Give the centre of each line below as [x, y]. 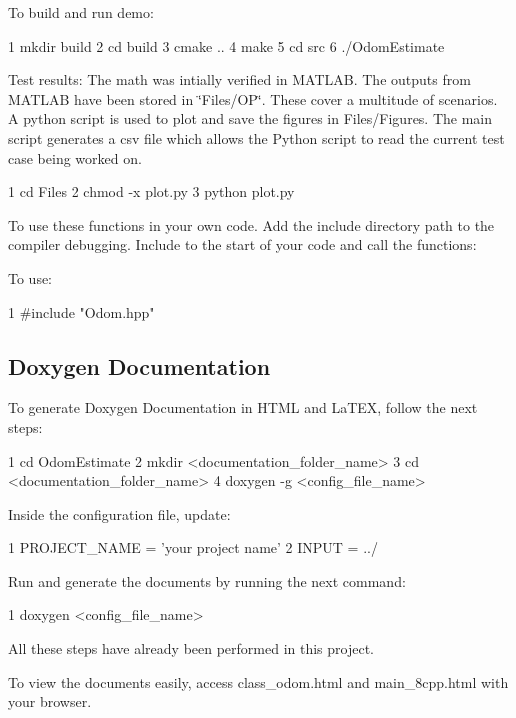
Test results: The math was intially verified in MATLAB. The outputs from [239, 79]
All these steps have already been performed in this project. [191, 648]
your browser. [50, 701]
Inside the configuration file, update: [119, 513]
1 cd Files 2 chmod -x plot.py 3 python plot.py [151, 191]
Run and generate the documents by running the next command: [207, 580]
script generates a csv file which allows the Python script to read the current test [256, 137]
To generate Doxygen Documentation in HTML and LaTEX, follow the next [243, 407]
